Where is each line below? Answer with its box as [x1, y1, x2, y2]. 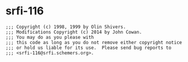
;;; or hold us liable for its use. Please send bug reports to [5, 45, 171, 51]
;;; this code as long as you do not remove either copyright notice [5, 39, 183, 45]
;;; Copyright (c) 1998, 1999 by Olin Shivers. [5, 24, 127, 30]
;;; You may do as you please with [5, 34, 94, 40]
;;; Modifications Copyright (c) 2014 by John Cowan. [5, 29, 143, 35]
